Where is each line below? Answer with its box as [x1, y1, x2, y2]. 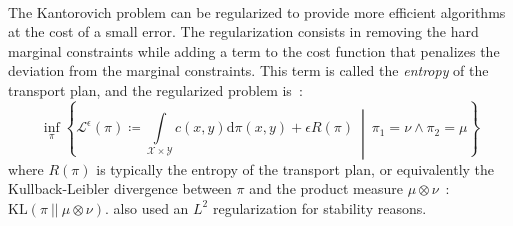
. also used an [105, 197, 189, 218]
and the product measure [249, 178, 403, 199]
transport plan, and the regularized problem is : [8, 79, 303, 100]
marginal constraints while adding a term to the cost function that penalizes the [8, 40, 500, 61]
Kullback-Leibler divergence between [8, 178, 232, 199]
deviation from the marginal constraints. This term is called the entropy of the [8, 60, 489, 81]
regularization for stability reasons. [212, 197, 427, 218]
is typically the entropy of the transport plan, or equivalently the [96, 158, 495, 179]
